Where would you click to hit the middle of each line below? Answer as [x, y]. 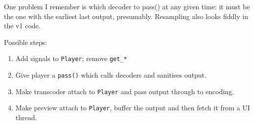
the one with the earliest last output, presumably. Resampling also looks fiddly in [126, 16]
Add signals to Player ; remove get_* [71, 58]
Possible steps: [25, 42]
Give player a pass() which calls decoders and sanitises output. [111, 75]
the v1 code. [22, 26]
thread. [26, 117]
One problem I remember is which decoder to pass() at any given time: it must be [127, 6]
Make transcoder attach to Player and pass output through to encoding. [125, 91]
